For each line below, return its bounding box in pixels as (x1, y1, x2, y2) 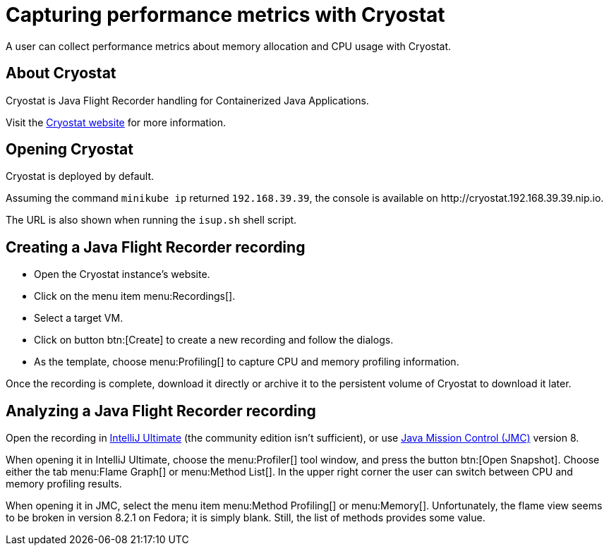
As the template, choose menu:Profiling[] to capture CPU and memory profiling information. (34, 356, 459, 368)
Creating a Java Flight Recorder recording (6, 238, 306, 256)
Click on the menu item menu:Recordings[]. (34, 290, 236, 303)
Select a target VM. (34, 312, 123, 325)
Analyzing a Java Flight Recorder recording (6, 401, 316, 420)
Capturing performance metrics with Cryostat (6, 3, 445, 27)
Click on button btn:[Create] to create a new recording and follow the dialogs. (34, 334, 394, 346)
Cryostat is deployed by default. (6, 170, 155, 183)
